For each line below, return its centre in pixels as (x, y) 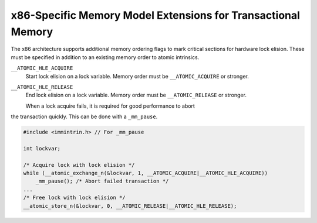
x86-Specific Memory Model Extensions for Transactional (156, 15)
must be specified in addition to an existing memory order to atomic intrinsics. (105, 57)
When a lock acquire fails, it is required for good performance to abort (110, 106)
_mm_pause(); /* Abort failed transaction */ (102, 181)
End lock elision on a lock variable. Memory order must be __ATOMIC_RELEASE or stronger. (136, 95)
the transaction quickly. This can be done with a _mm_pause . (84, 116)
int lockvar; (42, 148)
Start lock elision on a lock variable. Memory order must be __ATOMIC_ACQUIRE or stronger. (137, 76)
